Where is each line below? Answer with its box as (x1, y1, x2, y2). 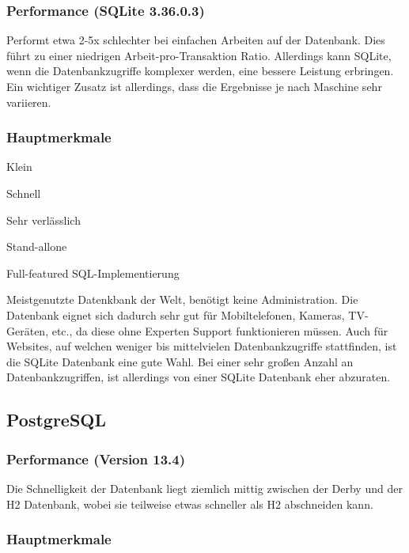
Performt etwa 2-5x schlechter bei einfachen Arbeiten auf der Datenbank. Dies (6, 32, 385, 48)
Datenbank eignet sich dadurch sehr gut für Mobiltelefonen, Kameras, (6, 306, 345, 323)
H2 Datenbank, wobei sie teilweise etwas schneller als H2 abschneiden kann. (6, 495, 373, 512)
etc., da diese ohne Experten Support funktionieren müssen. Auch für (51, 322, 388, 339)
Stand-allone (6, 238, 67, 255)
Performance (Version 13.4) (6, 449, 185, 468)
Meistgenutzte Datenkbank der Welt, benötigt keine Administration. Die (6, 291, 358, 308)
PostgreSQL (6, 407, 107, 432)
